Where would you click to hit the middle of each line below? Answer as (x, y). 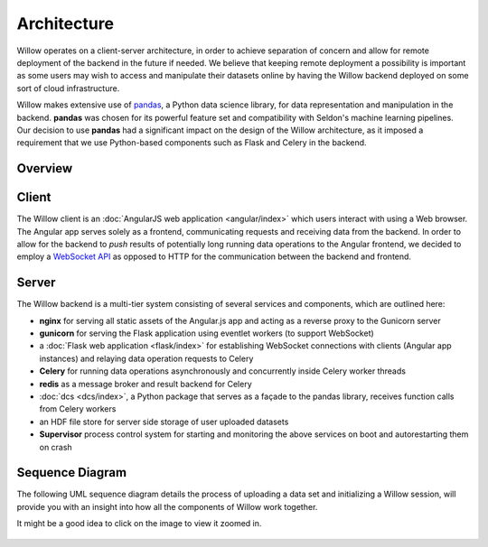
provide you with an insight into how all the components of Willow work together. (167, 506)
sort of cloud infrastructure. (68, 88)
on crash (56, 447)
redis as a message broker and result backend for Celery (145, 384)
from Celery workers (78, 409)
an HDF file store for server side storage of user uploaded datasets (164, 422)
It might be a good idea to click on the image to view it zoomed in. (139, 524)
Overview (45, 168)
